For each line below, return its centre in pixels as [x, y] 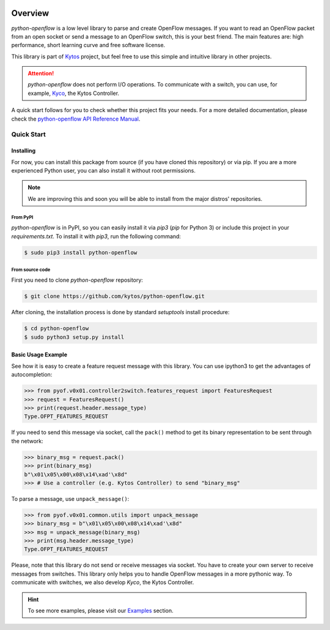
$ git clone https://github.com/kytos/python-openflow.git [114, 296]
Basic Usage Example [39, 354]
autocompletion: [32, 375]
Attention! [41, 73]
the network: [27, 441]
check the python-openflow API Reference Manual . [76, 119]
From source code [31, 269]
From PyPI [22, 217]
